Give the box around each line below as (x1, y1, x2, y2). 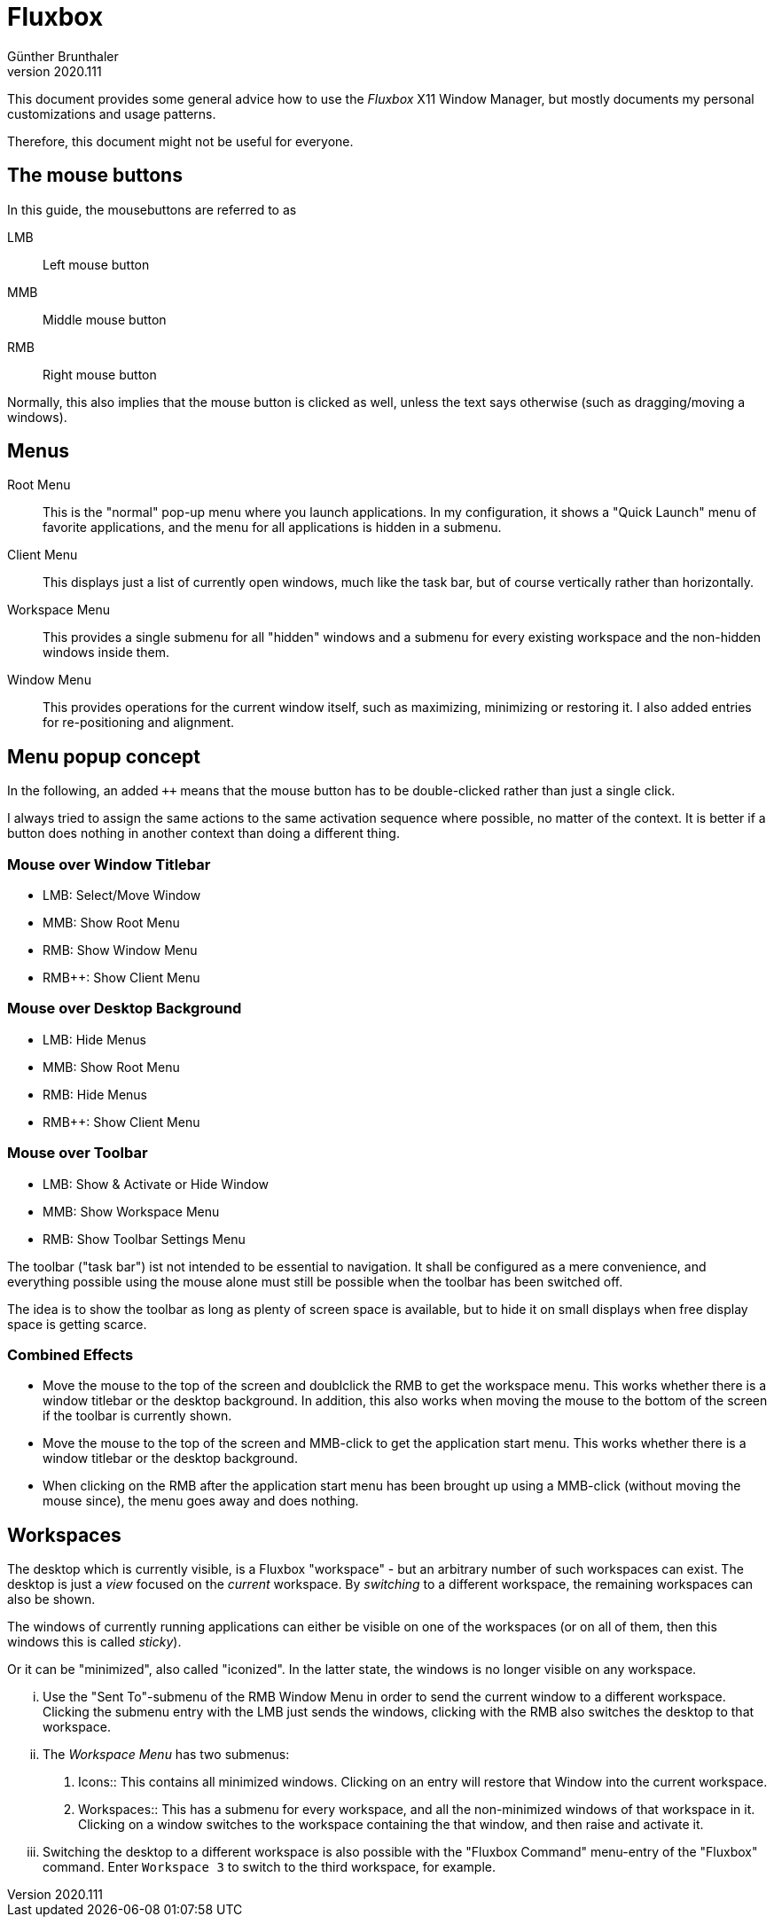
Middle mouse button (43, 311, 167, 327)
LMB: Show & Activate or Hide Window (43, 1176, 269, 1192)
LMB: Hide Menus (43, 1031, 146, 1047)
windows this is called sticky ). (7, 1634, 182, 1650)
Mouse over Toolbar (7, 1144, 148, 1162)
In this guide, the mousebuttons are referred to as (7, 201, 297, 217)
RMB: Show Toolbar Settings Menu (43, 1231, 246, 1247)
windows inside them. (43, 645, 170, 661)
